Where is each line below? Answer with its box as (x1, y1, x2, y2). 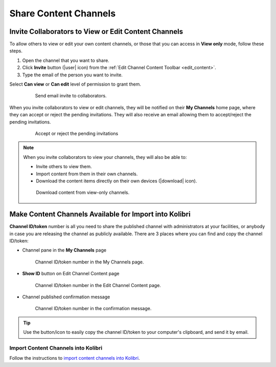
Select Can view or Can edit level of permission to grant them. (9, 81, 142, 87)
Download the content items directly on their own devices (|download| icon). (36, 177, 197, 184)
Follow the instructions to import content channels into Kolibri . (9, 355, 140, 361)
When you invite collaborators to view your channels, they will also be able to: (23, 154, 187, 160)
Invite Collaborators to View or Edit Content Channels (9, 27, 183, 36)
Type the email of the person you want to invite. (22, 72, 123, 78)
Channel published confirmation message (22, 294, 110, 300)
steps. (9, 48, 22, 54)
